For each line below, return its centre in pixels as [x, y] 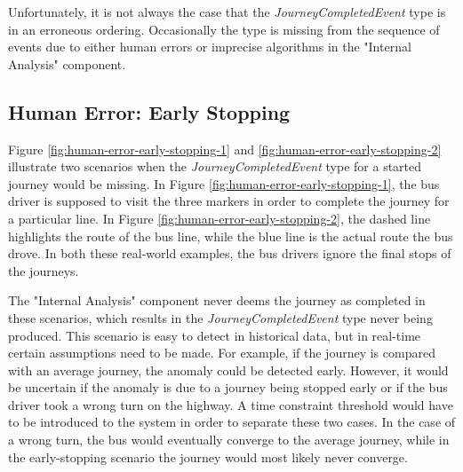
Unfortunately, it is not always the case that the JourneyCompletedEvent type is [227, 12]
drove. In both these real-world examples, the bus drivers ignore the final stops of [230, 253]
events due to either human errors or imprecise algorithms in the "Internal [210, 47]
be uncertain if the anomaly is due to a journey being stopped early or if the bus [228, 387]
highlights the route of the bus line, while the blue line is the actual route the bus [231, 236]
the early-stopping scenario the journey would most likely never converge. [208, 456]
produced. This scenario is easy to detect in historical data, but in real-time [215, 335]
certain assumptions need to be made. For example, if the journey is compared [222, 353]
